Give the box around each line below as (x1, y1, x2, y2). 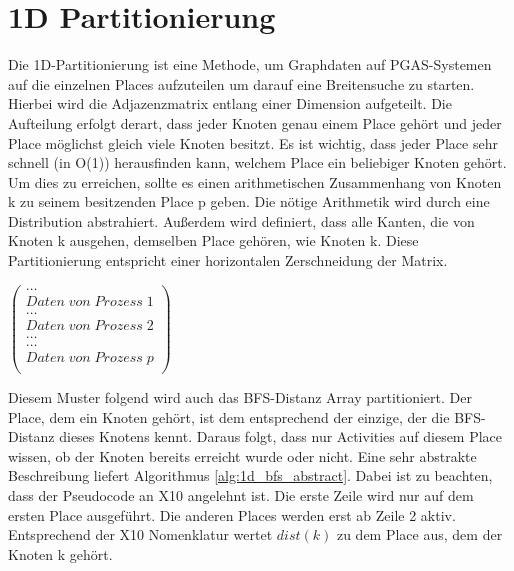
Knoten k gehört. (8, 543, 113, 564)
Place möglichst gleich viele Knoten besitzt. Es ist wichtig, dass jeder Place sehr (8, 132, 498, 153)
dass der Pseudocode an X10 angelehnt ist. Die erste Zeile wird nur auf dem (8, 484, 474, 505)
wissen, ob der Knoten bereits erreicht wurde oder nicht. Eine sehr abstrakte (8, 445, 477, 466)
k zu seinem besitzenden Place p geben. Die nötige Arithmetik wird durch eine (8, 191, 490, 212)
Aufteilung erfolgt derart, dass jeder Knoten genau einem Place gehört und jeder (8, 112, 502, 133)
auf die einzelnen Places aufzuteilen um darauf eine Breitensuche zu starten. (8, 73, 475, 94)
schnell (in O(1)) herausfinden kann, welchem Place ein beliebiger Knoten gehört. (8, 152, 507, 173)
